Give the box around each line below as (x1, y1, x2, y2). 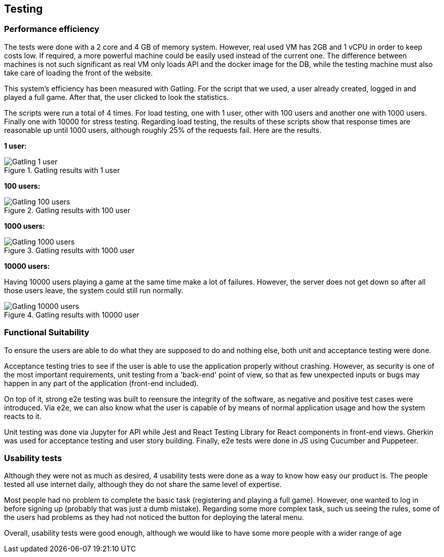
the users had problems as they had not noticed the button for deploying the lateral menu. (4, 513, 304, 522)
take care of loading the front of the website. (4, 68, 153, 77)
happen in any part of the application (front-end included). (4, 378, 199, 388)
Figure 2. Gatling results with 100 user (4, 205, 130, 215)
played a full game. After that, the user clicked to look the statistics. (4, 92, 229, 101)
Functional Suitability (4, 327, 90, 338)
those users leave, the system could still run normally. (4, 286, 183, 295)
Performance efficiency (4, 24, 99, 34)
